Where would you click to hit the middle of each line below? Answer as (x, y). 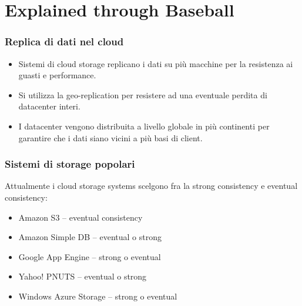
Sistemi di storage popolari (70, 164)
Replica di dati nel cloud (64, 41)
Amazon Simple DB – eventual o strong (90, 237)
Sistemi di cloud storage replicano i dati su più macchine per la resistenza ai (156, 63)
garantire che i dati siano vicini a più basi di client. (110, 137)
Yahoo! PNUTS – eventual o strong (83, 276)
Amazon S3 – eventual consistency (80, 217)
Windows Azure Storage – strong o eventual (98, 296)
